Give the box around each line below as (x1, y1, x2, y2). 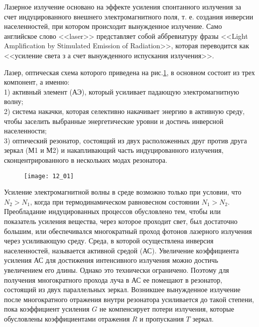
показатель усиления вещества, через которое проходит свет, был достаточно (4, 216, 238, 226)
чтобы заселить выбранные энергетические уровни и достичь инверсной (4, 115, 224, 126)
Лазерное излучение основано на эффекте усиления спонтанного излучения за (4, 1, 241, 11)
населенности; (4, 125, 47, 136)
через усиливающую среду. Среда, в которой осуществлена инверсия (4, 235, 214, 246)
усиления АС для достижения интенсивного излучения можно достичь (4, 255, 218, 265)
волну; (4, 96, 23, 107)
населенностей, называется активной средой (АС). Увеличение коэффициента (4, 245, 239, 255)
